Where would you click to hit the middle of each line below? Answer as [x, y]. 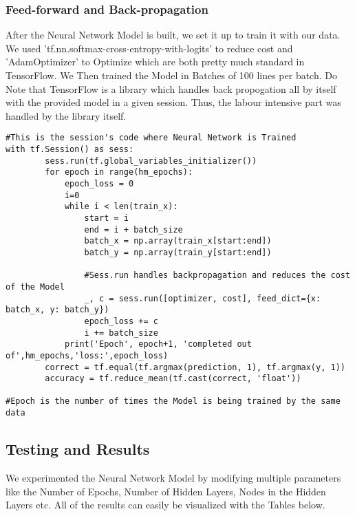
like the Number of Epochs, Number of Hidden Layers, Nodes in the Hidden [166, 491]
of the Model [35, 287]
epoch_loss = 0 [99, 184]
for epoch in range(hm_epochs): [119, 172]
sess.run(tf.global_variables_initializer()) [151, 161]
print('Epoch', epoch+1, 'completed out [158, 344]
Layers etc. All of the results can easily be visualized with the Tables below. [165, 505]
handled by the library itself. [66, 115]
